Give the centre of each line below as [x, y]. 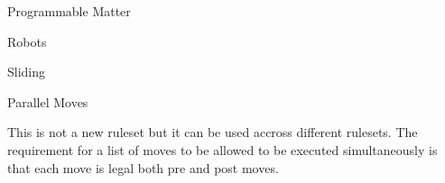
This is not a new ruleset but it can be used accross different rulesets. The [213, 132]
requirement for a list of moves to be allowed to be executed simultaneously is [222, 149]
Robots [27, 41]
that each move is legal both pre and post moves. [143, 167]
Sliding [27, 72]
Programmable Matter [69, 11]
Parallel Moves [48, 101]
